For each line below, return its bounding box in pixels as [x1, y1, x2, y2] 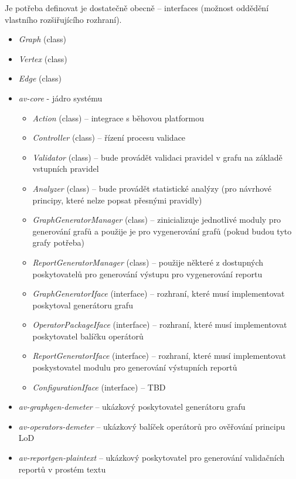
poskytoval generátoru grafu [32, 298, 133, 311]
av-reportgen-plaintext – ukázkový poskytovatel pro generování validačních [18, 451, 285, 464]
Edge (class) [18, 72, 62, 84]
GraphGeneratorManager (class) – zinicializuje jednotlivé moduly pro [32, 213, 281, 226]
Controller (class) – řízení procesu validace [32, 131, 186, 144]
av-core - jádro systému [18, 91, 103, 104]
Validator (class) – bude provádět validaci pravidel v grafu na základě [32, 151, 283, 163]
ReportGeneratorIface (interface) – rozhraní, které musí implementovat [32, 349, 286, 362]
